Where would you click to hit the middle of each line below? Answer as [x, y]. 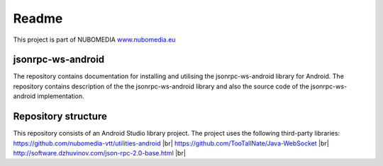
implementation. [61, 96]
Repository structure [60, 117]
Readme [38, 18]
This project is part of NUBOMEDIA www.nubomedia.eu [94, 40]
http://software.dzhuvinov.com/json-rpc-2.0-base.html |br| [99, 153]
